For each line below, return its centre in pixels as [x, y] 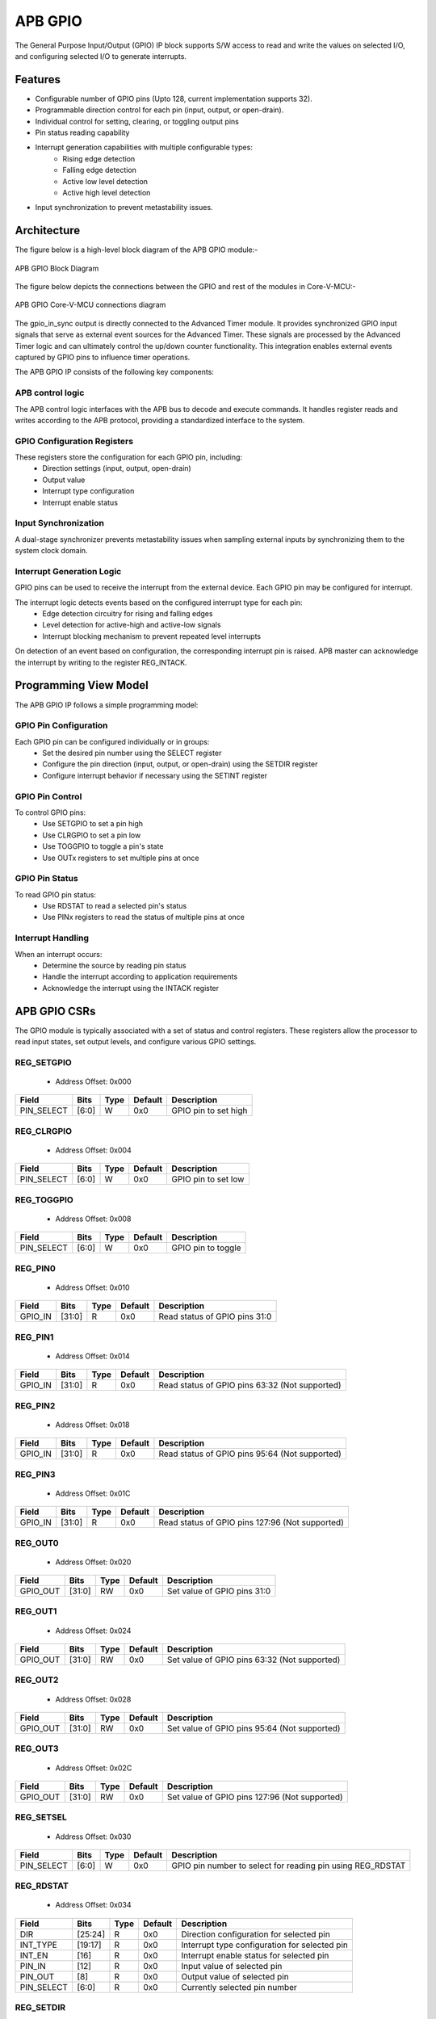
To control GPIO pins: [50, 812]
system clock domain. [51, 551]
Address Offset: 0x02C [94, 1768]
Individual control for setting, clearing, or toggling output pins [137, 121]
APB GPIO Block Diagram [57, 268]
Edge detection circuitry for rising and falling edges [128, 614]
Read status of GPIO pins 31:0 [215, 1316]
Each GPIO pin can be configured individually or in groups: [112, 741]
